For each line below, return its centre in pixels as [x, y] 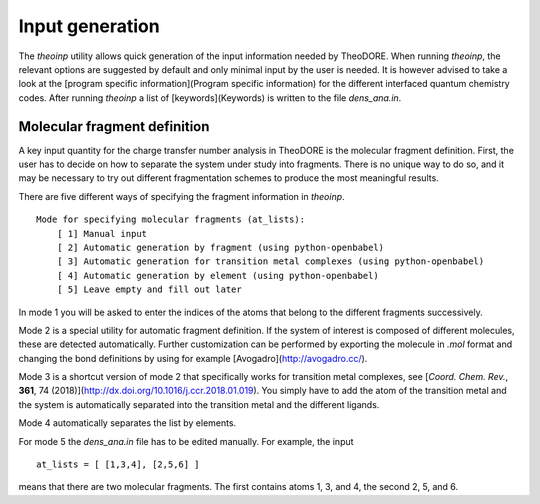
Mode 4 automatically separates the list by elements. [127, 423]
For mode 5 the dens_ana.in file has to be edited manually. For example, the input [186, 441]
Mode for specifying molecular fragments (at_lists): [170, 219]
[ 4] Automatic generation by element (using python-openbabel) [217, 275]
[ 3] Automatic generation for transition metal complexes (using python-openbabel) [270, 261]
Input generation [89, 26]
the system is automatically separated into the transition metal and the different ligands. [199, 404]
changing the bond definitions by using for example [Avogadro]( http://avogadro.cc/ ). [193, 358]
